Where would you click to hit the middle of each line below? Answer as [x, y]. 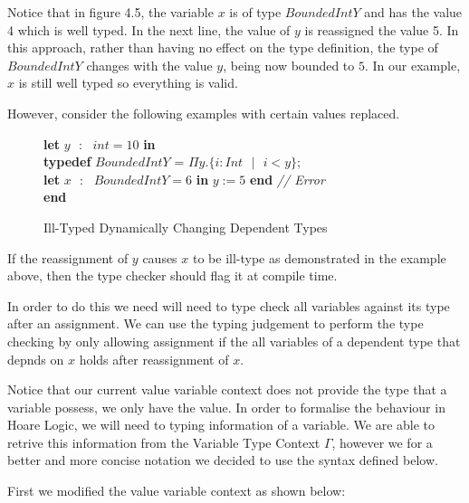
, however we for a [382, 442]
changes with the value [149, 65]
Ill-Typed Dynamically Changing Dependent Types [186, 227]
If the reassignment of [68, 257]
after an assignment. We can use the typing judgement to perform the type [215, 323]
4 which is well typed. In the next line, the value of [149, 29]
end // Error [287, 179]
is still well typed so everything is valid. [128, 83]
